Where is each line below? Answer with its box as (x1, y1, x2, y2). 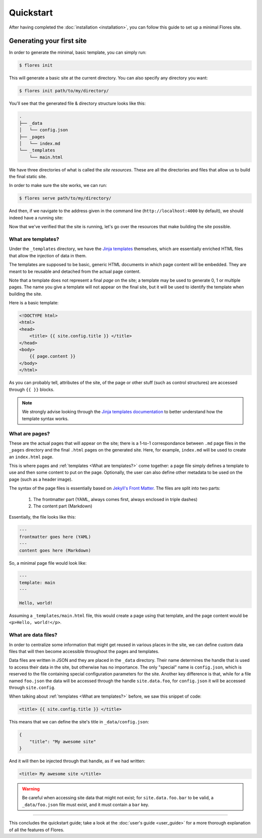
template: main (19, 580, 55, 585)
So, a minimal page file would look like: (9, 560, 87, 566)
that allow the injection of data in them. (9, 252, 87, 258)
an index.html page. (9, 454, 53, 460)
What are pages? (9, 430, 50, 437)
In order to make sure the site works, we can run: (9, 183, 107, 188)
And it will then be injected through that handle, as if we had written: (9, 758, 146, 764)
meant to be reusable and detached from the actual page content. (9, 268, 141, 274)
